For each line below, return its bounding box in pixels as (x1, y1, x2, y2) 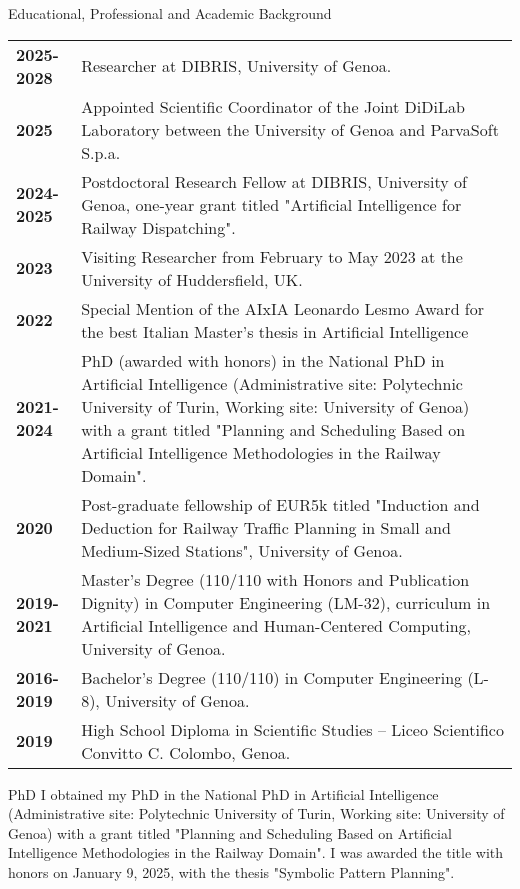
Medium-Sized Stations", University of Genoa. (81, 538, 403, 562)
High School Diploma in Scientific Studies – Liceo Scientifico (81, 717, 504, 741)
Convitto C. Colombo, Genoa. (81, 740, 291, 764)
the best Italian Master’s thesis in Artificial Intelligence (81, 319, 469, 343)
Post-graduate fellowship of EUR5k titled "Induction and (81, 492, 480, 516)
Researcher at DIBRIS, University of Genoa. (81, 54, 392, 78)
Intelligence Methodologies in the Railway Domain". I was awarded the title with (8, 842, 504, 863)
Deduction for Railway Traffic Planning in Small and (81, 515, 451, 539)
